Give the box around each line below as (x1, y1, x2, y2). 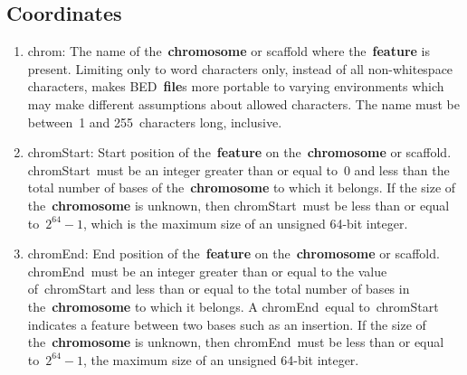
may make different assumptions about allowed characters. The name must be (27, 94, 461, 113)
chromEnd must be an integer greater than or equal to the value (27, 261, 387, 280)
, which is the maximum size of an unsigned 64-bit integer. (82, 213, 408, 232)
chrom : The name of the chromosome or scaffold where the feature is (27, 42, 430, 61)
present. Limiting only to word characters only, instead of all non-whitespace (27, 59, 453, 78)
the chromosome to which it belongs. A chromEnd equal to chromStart (27, 296, 439, 315)
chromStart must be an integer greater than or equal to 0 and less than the (27, 160, 450, 179)
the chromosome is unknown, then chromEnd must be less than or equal (27, 333, 444, 352)
